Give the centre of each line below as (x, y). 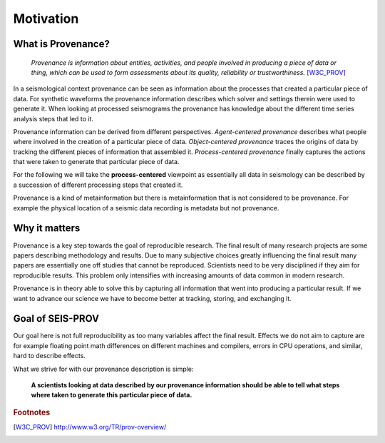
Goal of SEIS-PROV (56, 319)
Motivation (46, 19)
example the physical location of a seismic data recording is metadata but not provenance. (146, 208)
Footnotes (32, 412)
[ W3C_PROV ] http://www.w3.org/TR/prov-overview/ (90, 427)
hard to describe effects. (49, 356)
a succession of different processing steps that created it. (98, 185)
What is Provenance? (61, 44)
